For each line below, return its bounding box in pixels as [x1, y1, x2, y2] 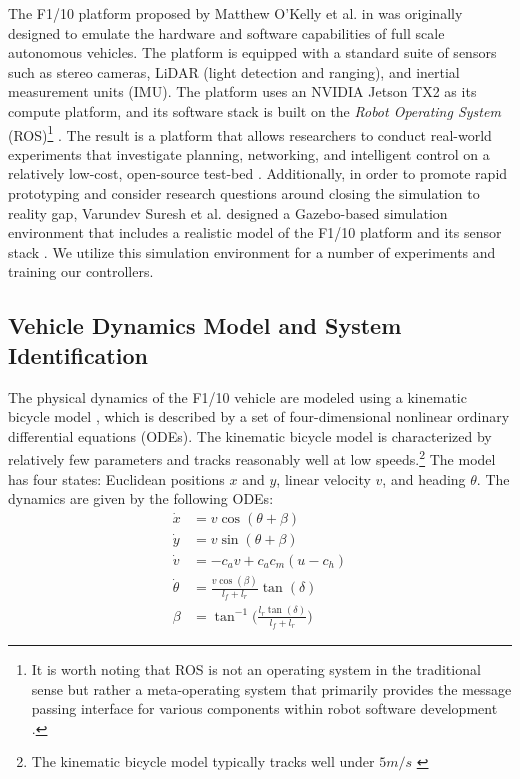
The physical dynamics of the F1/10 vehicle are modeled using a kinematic [8, 386, 467, 407]
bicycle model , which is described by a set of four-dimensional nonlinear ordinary [8, 406, 510, 427]
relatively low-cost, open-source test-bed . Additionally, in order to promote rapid [8, 163, 508, 184]
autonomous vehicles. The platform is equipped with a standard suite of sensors [8, 42, 497, 63]
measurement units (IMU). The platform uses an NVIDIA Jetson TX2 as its [8, 81, 477, 102]
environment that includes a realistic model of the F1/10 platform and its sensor [8, 222, 502, 243]
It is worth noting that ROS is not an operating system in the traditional [31, 659, 481, 680]
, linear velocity [276, 468, 371, 489]
